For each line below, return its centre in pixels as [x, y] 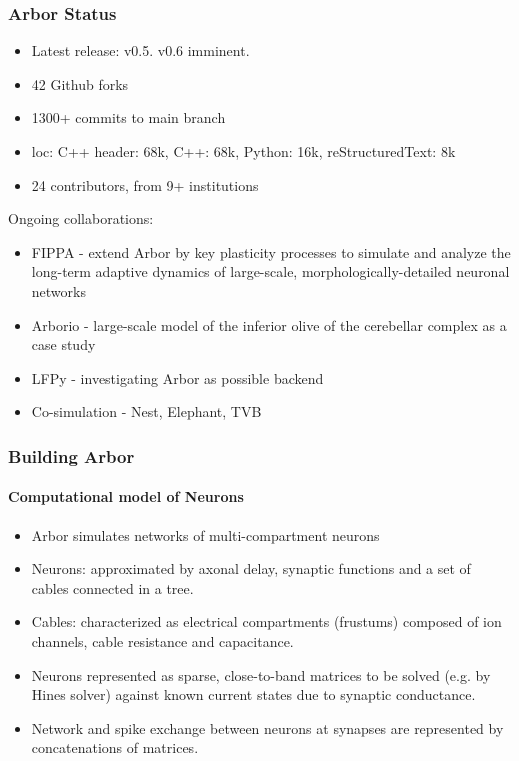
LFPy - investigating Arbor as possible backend [177, 377]
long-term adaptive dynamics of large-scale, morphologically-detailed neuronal [270, 271]
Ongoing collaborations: [81, 218]
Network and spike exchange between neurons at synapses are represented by [267, 727]
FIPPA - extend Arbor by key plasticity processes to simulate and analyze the [271, 251]
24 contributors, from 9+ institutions [145, 184]
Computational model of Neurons [126, 496]
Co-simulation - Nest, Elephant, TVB [146, 411]
